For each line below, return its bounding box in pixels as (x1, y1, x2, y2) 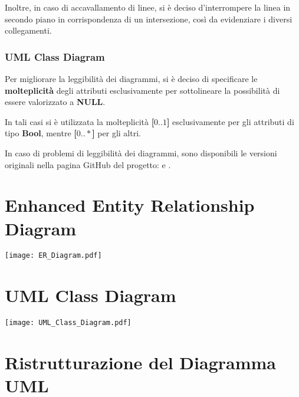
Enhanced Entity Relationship (5, 193, 255, 217)
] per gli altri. (92, 127, 141, 139)
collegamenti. (5, 24, 52, 37)
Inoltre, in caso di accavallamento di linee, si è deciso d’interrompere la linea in (5, 1, 291, 13)
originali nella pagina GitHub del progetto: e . (5, 158, 171, 170)
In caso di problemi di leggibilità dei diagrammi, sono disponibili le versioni (5, 146, 277, 159)
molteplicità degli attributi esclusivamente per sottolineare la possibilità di (5, 84, 280, 96)
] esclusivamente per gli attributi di (166, 115, 294, 127)
